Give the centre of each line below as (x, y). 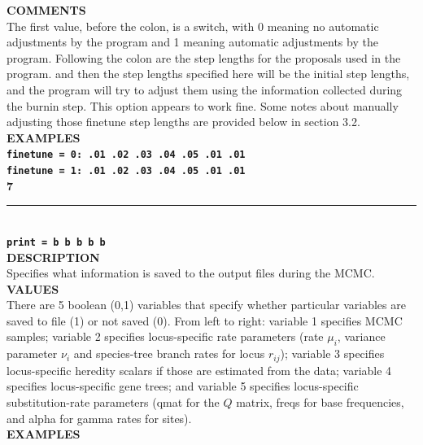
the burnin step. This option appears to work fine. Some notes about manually (203, 105)
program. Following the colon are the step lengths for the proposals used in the (204, 57)
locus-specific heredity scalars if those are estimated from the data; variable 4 (199, 370)
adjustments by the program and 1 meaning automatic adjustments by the (192, 42)
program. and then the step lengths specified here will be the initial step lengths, (208, 74)
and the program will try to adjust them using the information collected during (205, 89)
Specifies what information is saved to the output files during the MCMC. (191, 273)
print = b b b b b (56, 242)
